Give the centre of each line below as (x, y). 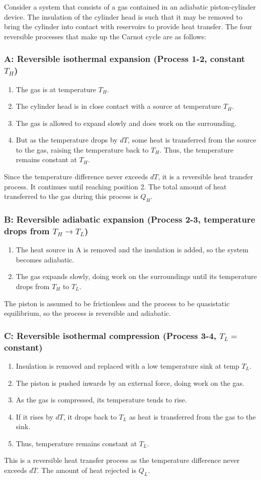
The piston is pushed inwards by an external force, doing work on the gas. (130, 383)
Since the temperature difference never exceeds (76, 177)
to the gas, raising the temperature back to (82, 149)
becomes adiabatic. (45, 259)
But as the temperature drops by (67, 140)
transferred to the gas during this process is (71, 196)
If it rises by (34, 416)
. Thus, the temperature (197, 149)
